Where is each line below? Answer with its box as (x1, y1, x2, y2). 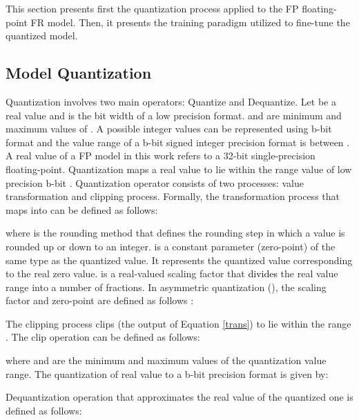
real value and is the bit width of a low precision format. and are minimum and (6, 108, 342, 122)
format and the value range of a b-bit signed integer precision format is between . (6, 134, 350, 149)
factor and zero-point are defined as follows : (6, 293, 194, 308)
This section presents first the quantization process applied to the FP (6, 1, 299, 15)
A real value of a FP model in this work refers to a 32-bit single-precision (6, 148, 316, 163)
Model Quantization (6, 62, 152, 83)
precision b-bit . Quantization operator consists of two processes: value (6, 175, 304, 190)
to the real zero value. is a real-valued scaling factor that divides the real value (6, 266, 338, 281)
